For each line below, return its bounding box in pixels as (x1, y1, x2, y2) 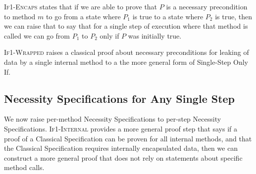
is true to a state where (132, 11, 204, 21)
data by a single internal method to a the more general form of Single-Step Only (4, 56, 248, 67)
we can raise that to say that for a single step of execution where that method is (4, 21, 248, 31)
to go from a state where (46, 11, 121, 21)
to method (4, 11, 36, 21)
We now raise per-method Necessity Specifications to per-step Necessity (4, 114, 221, 124)
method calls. (4, 162, 45, 173)
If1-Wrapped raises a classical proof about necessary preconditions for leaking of (4, 47, 249, 57)
